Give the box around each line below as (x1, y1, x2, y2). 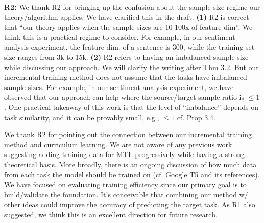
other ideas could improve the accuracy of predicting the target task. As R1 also (4, 199, 255, 210)
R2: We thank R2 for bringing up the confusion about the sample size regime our (4, 2, 260, 12)
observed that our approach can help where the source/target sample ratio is (4, 92, 244, 102)
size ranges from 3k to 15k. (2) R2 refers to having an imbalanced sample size (4, 51, 249, 62)
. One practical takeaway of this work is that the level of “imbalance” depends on (4, 101, 259, 112)
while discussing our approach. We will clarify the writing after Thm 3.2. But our (4, 61, 259, 72)
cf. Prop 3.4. (177, 111, 215, 122)
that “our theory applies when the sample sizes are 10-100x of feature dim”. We (4, 21, 253, 32)
